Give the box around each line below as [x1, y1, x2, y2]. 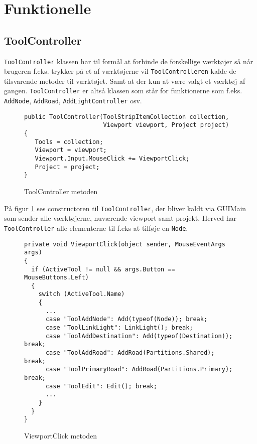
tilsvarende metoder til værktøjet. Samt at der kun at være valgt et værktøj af [4, 75, 245, 86]
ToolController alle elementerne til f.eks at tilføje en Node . [4, 222, 188, 233]
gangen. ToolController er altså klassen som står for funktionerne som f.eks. [4, 85, 242, 96]
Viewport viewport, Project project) [103, 121, 229, 129]
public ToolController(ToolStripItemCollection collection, [24, 113, 229, 120]
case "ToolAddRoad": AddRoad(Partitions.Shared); [45, 349, 215, 357]
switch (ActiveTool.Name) [38, 290, 125, 298]
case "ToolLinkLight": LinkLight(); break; [45, 324, 193, 332]
